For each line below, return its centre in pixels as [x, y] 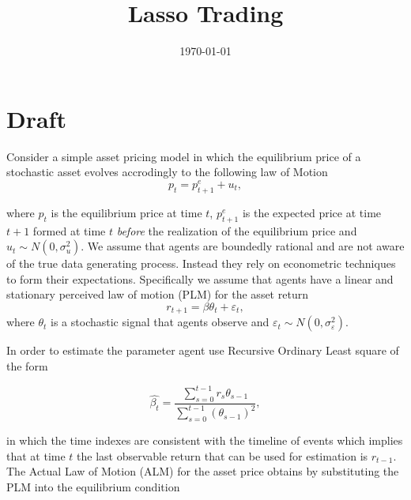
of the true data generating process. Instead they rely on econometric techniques [201, 263]
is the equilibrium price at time [126, 212]
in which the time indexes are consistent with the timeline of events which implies [205, 440]
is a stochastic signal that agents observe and [160, 322]
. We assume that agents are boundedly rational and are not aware [243, 246]
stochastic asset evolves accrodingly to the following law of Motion [167, 172]
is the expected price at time [312, 212]
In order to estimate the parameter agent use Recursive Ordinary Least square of [203, 350]
